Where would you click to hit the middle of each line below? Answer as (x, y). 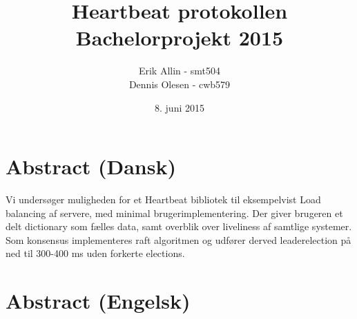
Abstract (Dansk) (91, 166)
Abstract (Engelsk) (98, 301)
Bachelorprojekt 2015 (180, 38)
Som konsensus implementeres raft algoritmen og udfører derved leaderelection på (178, 239)
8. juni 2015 (180, 107)
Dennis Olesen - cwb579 (180, 84)
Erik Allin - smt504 (180, 71)
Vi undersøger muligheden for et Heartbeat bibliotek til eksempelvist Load (163, 199)
